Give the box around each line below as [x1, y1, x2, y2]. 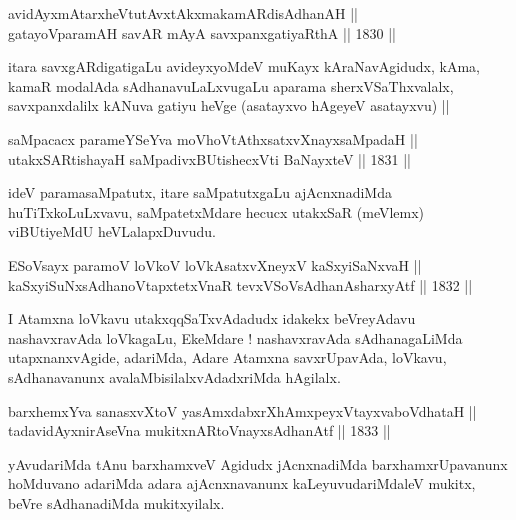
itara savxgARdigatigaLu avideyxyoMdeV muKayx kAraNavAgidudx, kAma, [8, 56, 480, 77]
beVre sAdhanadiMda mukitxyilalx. [8, 492, 225, 513]
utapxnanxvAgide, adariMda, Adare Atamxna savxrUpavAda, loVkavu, [8, 347, 447, 368]
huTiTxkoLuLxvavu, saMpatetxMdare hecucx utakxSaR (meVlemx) [8, 201, 425, 222]
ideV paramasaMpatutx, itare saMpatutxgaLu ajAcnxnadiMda [8, 182, 392, 203]
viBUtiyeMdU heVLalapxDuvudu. [8, 221, 216, 242]
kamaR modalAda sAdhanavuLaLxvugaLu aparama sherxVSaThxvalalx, [8, 75, 454, 96]
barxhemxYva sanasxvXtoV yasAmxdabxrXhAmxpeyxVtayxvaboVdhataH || [8, 400, 477, 421]
